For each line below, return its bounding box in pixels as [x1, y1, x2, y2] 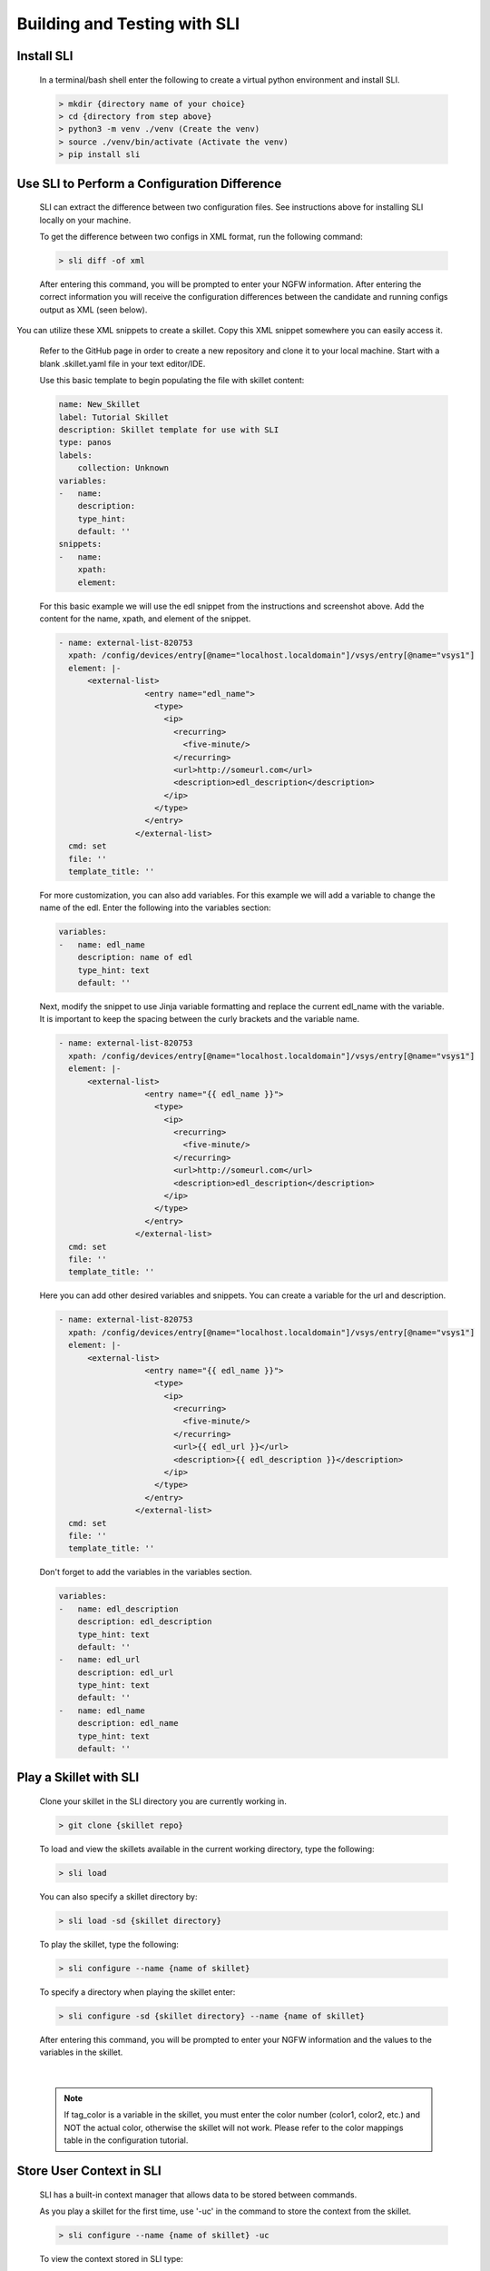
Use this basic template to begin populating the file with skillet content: [39, 375, 305, 386]
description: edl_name [77, 1718, 179, 1729]
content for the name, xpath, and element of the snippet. [39, 613, 251, 624]
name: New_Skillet [58, 400, 141, 410]
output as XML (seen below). [39, 304, 148, 315]
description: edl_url [77, 1667, 174, 1678]
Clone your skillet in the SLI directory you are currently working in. [39, 1796, 288, 1807]
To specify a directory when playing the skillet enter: [39, 1986, 236, 1998]
